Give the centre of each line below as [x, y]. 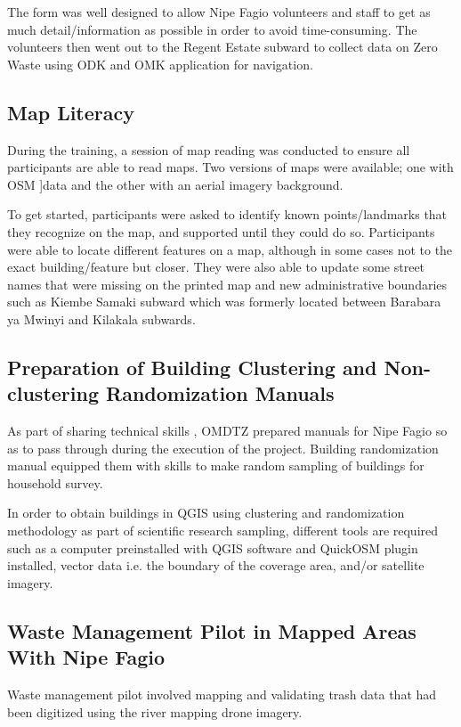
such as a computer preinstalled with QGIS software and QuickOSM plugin [213, 547]
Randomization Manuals [220, 393]
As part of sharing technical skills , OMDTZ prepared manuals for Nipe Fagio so [227, 431]
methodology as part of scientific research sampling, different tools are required [223, 531]
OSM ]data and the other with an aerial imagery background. [175, 184]
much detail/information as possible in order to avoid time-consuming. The [212, 29]
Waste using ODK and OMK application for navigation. [160, 64]
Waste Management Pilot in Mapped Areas [212, 630]
